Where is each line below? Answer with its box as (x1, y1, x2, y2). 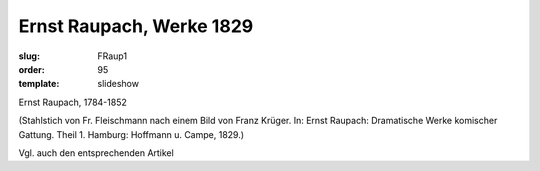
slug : (18, 50, 40, 62)
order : (18, 63, 45, 75)
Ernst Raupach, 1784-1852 (18, 96, 127, 108)
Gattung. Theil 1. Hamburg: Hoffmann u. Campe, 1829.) (18, 128, 245, 140)
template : (18, 78, 60, 90)
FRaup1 (97, 50, 128, 62)
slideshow (97, 78, 140, 90)
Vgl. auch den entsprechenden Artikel (18, 146, 174, 159)
